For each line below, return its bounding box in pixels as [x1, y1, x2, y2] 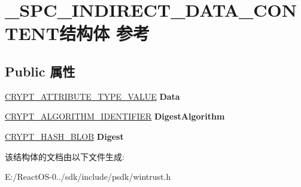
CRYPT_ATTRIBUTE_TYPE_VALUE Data [5, 90, 180, 102]
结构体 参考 [59, 21, 150, 45]
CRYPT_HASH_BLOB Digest [5, 130, 124, 142]
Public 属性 [5, 62, 75, 80]
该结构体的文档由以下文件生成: [5, 150, 124, 163]
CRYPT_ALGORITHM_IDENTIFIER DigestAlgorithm [5, 110, 225, 122]
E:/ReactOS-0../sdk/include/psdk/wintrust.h [5, 170, 171, 183]
